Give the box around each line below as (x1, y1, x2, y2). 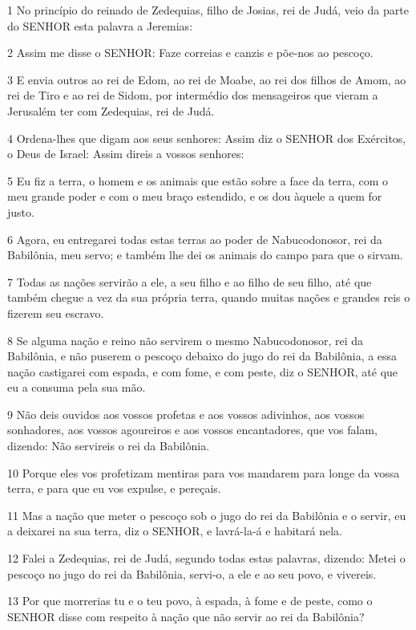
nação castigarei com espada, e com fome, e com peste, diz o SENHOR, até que (7, 363, 398, 380)
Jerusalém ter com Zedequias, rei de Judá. (7, 102, 215, 119)
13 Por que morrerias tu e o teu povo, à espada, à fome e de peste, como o (7, 592, 373, 609)
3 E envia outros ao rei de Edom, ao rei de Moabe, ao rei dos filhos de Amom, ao (7, 71, 406, 87)
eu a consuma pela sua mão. (7, 379, 146, 396)
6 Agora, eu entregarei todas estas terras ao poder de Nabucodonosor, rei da (7, 230, 382, 247)
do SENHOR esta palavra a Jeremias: (7, 17, 193, 34)
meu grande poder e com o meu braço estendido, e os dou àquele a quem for (7, 188, 382, 205)
